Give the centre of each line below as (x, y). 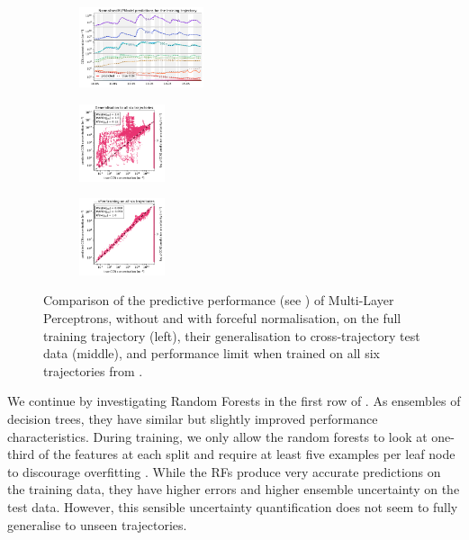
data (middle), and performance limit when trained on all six (212, 353)
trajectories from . (93, 370)
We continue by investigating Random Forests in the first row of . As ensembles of (234, 401)
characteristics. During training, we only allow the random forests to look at (217, 436)
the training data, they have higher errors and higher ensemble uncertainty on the (234, 489)
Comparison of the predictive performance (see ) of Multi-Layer (219, 300)
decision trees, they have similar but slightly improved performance (193, 418)
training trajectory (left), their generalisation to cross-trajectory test (232, 335)
